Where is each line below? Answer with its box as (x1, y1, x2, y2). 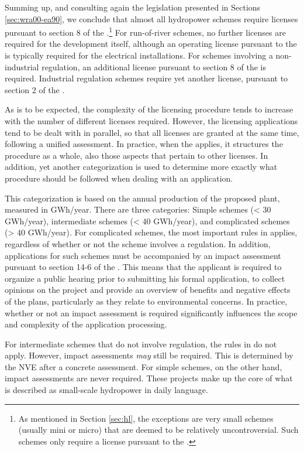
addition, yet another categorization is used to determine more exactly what (5, 160, 278, 173)
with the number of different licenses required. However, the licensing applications (5, 115, 298, 127)
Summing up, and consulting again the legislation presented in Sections (5, 1, 261, 13)
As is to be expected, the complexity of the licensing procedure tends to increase (5, 103, 293, 115)
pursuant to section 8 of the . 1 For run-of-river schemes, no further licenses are (5, 25, 286, 38)
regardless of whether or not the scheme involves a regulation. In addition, (5, 237, 271, 250)
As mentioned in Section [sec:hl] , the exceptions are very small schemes (18, 412, 274, 424)
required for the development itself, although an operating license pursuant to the (5, 37, 297, 50)
